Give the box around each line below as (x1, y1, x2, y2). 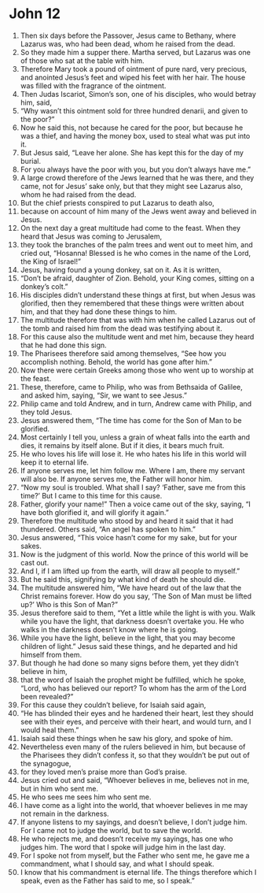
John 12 (9, 5, 61, 23)
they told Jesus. (20, 407, 73, 417)
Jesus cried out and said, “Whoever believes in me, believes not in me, (20, 775, 250, 784)
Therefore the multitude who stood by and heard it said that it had (20, 516, 234, 525)
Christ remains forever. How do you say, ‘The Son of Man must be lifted (20, 591, 252, 601)
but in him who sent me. (20, 784, 99, 793)
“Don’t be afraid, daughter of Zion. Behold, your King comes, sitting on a (20, 273, 255, 283)
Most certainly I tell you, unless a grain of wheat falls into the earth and (20, 432, 251, 442)
